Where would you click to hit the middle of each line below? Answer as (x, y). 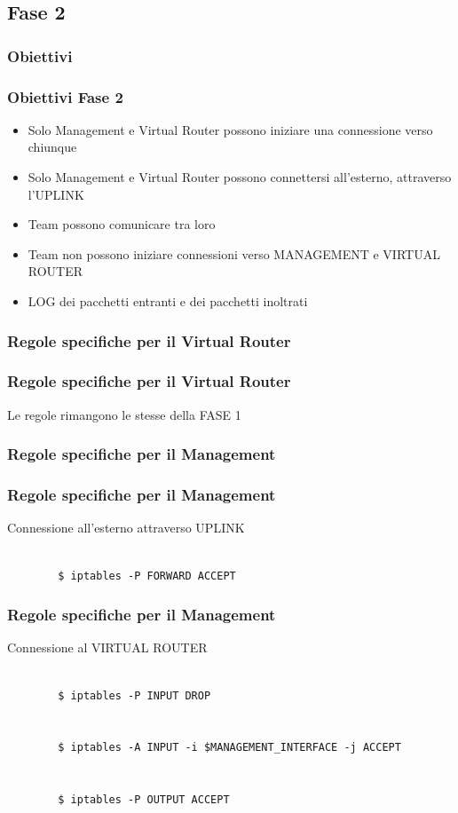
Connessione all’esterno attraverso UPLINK (126, 528)
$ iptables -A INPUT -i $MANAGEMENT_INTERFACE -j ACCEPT (229, 748)
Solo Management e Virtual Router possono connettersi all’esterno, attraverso (240, 177)
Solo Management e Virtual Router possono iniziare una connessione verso (230, 129)
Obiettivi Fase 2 (65, 96)
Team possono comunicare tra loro (122, 224)
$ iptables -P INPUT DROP (134, 695)
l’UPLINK (56, 194)
